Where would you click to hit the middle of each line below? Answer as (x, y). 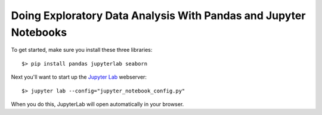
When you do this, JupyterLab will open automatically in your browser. (97, 104)
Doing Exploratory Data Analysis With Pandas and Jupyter (158, 15)
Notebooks (39, 32)
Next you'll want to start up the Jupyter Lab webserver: (79, 77)
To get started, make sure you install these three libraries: (82, 50)
